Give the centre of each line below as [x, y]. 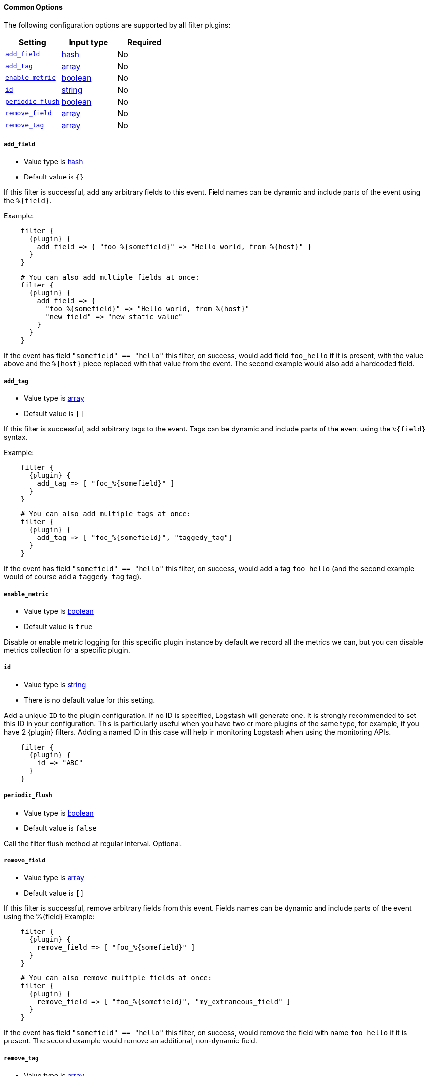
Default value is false [60, 828]
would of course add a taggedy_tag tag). [73, 577]
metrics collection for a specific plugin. [67, 650]
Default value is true [58, 626]
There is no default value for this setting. [89, 700]
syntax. [16, 437]
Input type [89, 42]
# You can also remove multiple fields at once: [116, 978]
